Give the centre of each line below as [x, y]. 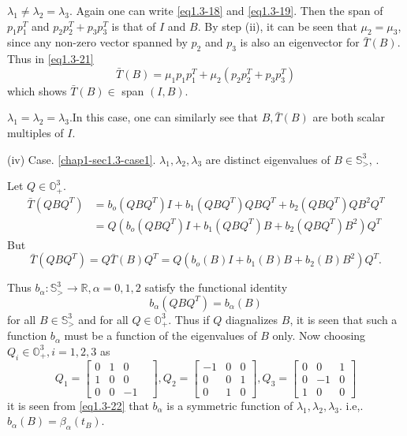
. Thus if [189, 319]
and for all [103, 319]
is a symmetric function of [230, 405]
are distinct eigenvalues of [268, 159]
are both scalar [349, 117]
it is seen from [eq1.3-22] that [78, 405]
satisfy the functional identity [216, 287]
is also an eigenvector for [300, 42]
